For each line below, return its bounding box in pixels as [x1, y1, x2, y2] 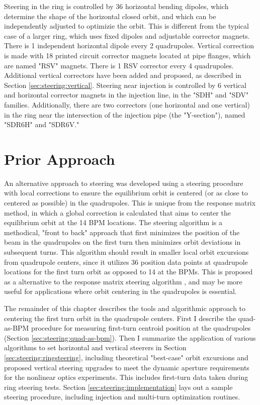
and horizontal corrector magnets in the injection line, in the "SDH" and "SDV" [4, 89, 249, 100]
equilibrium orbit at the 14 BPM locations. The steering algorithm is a [4, 217, 223, 228]
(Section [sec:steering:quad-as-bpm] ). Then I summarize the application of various [4, 332, 256, 343]
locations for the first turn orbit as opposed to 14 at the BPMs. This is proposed [4, 266, 253, 277]
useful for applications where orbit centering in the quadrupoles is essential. [4, 286, 237, 296]
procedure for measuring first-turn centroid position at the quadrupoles [31, 323, 251, 333]
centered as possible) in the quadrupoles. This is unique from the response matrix [4, 197, 256, 208]
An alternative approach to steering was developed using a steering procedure [4, 177, 243, 188]
